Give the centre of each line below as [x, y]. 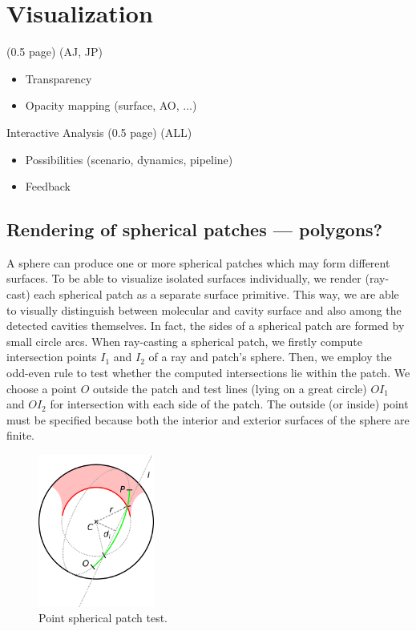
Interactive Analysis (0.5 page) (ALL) [99, 132]
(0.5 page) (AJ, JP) [55, 52]
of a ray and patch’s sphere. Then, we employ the [270, 357]
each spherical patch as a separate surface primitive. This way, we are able [216, 294]
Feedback [48, 186]
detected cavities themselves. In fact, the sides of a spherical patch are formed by [206, 326]
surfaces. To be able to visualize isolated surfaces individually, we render [184, 278]
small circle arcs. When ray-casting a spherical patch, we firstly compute [184, 341]
